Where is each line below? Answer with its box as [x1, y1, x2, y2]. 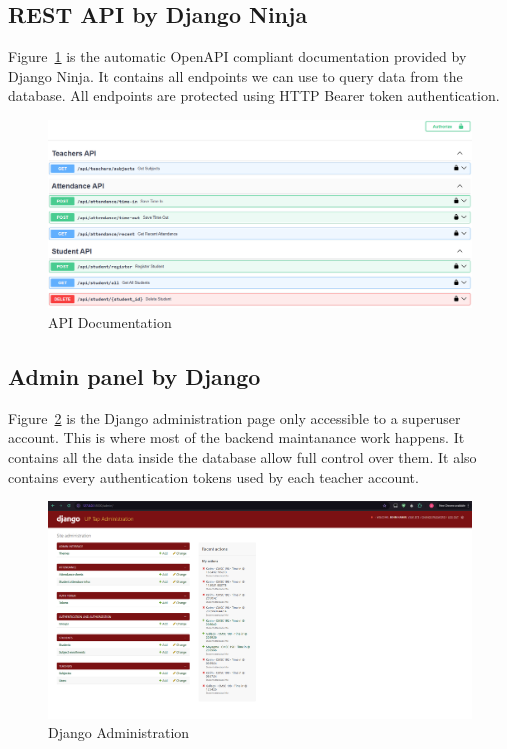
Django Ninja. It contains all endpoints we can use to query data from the [8, 65, 463, 86]
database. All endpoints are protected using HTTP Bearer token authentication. [8, 85, 500, 106]
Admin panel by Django [8, 360, 261, 391]
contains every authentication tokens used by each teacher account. [8, 466, 419, 487]
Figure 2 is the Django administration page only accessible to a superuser [8, 407, 461, 428]
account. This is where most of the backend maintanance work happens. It [8, 427, 465, 448]
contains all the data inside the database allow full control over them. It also [8, 446, 477, 467]
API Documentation [48, 311, 172, 332]
